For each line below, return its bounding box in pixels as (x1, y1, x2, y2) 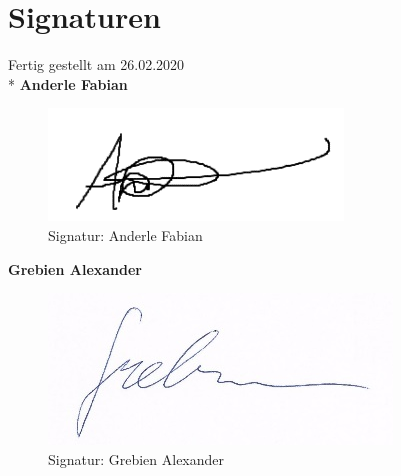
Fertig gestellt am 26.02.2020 (8, 54, 185, 75)
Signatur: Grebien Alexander (48, 448, 225, 469)
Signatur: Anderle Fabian (48, 224, 203, 245)
